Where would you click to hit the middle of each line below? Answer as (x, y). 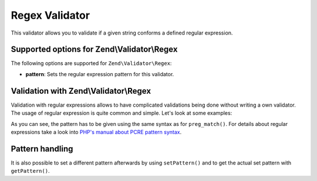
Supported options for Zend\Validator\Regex (94, 49)
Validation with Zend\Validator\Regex (81, 91)
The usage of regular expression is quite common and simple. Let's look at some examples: (122, 113)
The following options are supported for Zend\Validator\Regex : (91, 63)
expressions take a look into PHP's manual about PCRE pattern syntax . (96, 132)
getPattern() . (30, 171)
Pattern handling (42, 148)
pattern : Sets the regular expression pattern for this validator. (100, 74)
